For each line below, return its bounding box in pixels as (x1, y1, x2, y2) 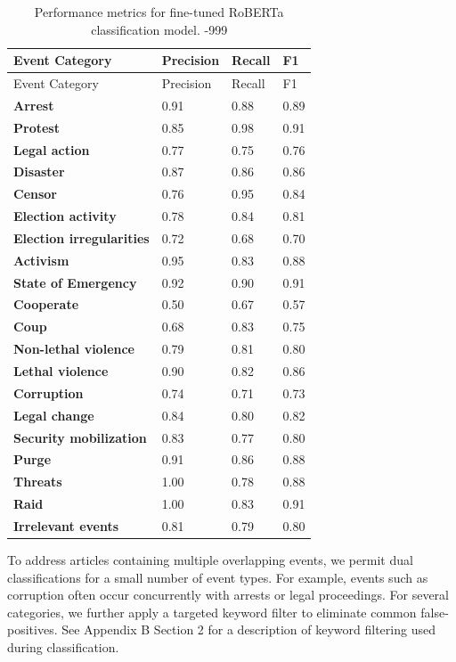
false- (420, 602, 449, 621)
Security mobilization (13, 428, 147, 446)
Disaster (13, 162, 65, 181)
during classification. (7, 637, 119, 656)
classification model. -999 (91, 20, 228, 38)
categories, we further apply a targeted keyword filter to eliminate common (7, 602, 417, 621)
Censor (13, 184, 57, 203)
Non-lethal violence (13, 339, 134, 358)
